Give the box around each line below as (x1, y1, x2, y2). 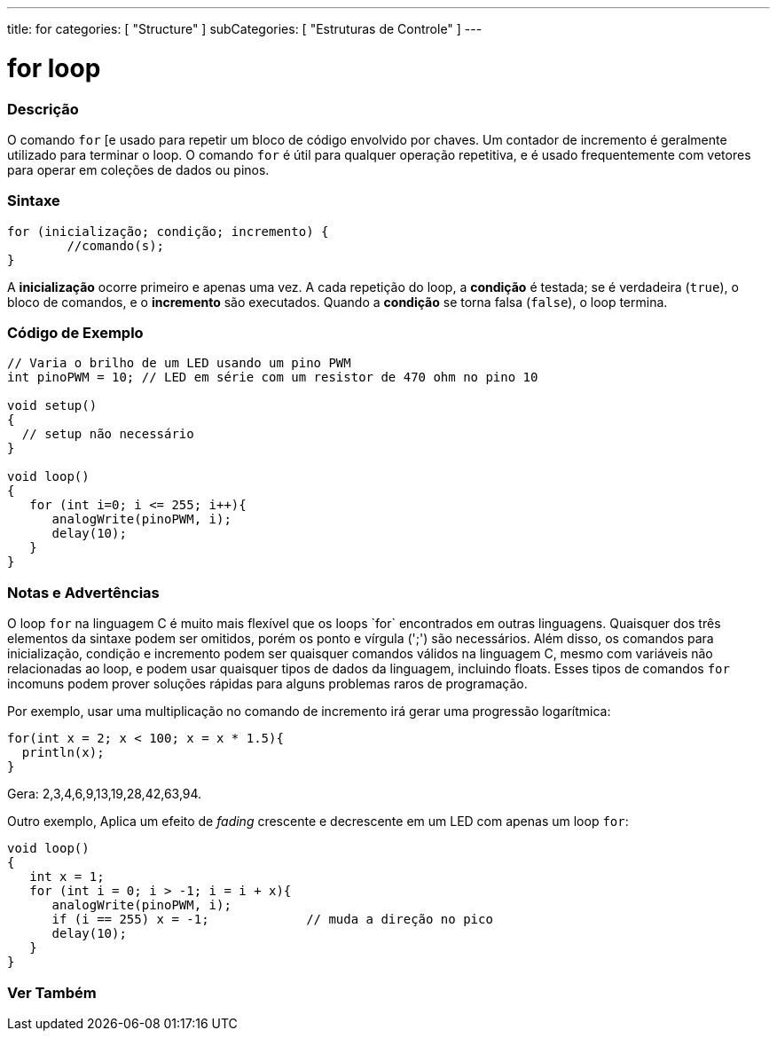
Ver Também (7, 983, 97, 1002)
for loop (7, 52, 101, 83)
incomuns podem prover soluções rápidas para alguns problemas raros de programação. (7, 676, 528, 692)
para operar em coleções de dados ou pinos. (7, 161, 270, 177)
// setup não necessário (21, 427, 194, 442)
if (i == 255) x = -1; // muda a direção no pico (51, 912, 493, 927)
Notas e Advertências (7, 583, 160, 602)
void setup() (7, 398, 98, 413)
